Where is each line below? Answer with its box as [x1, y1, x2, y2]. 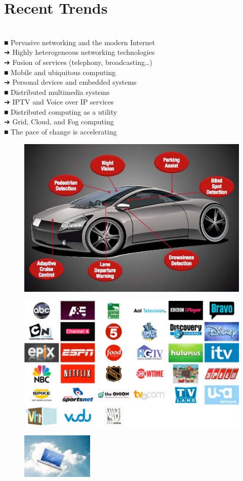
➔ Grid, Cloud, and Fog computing [4, 116, 114, 127]
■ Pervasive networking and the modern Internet [4, 37, 155, 47]
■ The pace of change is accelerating [4, 126, 117, 137]
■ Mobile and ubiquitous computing [4, 66, 116, 77]
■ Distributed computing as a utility [4, 106, 117, 117]
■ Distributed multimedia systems [4, 86, 110, 97]
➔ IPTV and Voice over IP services [4, 96, 114, 107]
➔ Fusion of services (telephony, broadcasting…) [4, 56, 152, 67]
